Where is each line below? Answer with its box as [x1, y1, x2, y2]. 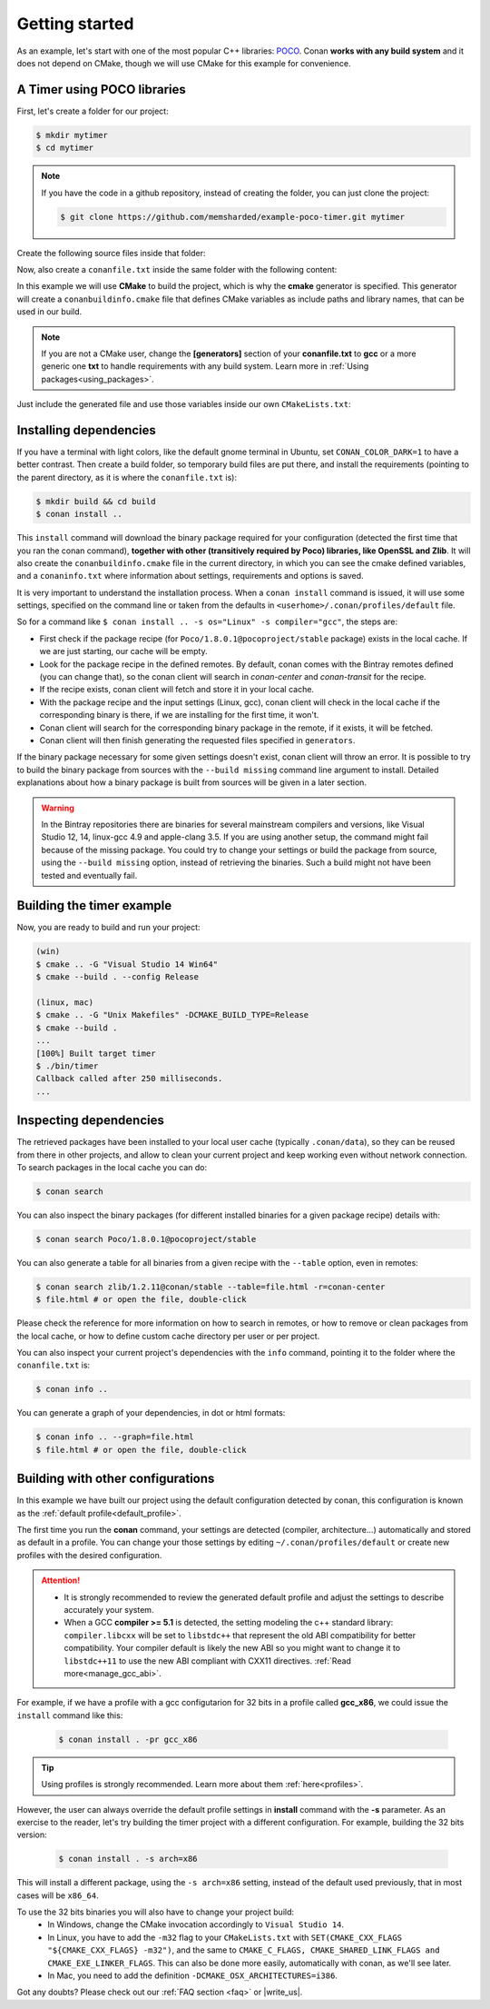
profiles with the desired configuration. [16, 1549, 162, 1560]
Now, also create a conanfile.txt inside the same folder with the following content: [16, 264, 338, 274]
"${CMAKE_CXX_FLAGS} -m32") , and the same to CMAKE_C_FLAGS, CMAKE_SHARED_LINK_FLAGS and [47, 1944, 440, 1955]
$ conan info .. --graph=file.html [35, 1432, 194, 1442]
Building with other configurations [16, 1471, 215, 1487]
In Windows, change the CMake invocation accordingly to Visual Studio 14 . [47, 1919, 345, 1930]
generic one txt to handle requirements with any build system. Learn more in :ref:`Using [41, 361, 369, 372]
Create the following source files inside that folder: [16, 247, 206, 258]
